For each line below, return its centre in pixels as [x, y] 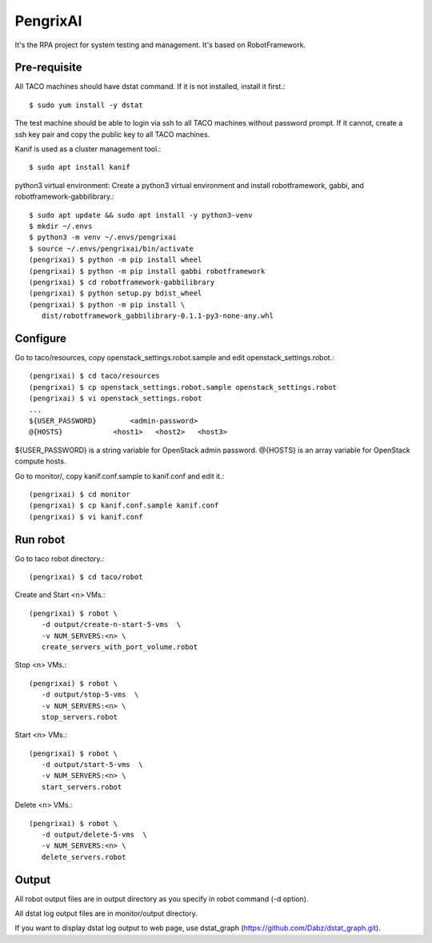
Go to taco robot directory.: [60, 558]
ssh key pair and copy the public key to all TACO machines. [112, 134]
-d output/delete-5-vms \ [94, 835]
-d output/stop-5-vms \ [90, 695]
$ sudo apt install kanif [80, 167]
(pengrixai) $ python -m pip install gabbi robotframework [147, 271]
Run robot [40, 539]
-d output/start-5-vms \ [92, 765]
